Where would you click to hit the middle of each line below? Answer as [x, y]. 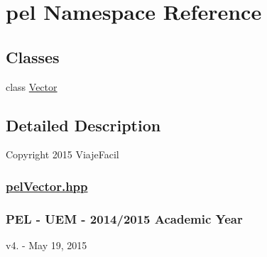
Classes [33, 56]
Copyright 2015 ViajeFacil [62, 154]
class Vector [32, 86]
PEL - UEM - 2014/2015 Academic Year [124, 218]
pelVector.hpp [47, 186]
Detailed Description [83, 125]
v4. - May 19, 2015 [47, 245]
